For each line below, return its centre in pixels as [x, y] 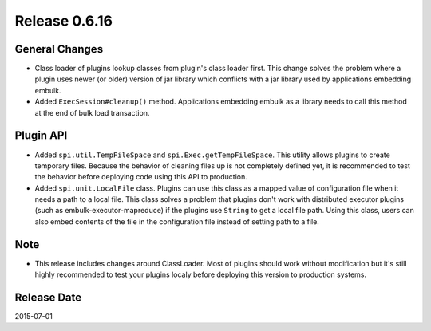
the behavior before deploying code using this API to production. [141, 177]
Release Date [48, 297]
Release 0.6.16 [64, 21]
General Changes [59, 49]
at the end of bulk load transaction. [92, 112]
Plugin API [41, 136]
